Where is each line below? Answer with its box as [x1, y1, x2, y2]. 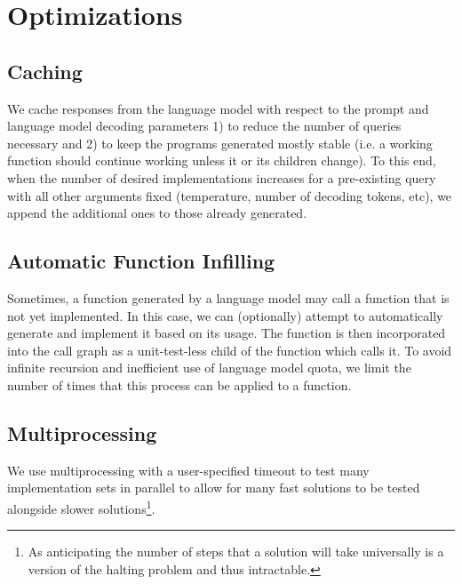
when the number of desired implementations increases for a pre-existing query [7, 168, 436, 187]
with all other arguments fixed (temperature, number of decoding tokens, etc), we [7, 186, 452, 204]
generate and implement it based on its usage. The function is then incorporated [7, 324, 446, 342]
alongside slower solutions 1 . [7, 496, 155, 517]
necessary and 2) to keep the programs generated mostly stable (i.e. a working [7, 133, 433, 152]
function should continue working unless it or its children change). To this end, [7, 151, 436, 170]
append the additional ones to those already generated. [7, 204, 307, 222]
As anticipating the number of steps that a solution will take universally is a [28, 542, 444, 561]
